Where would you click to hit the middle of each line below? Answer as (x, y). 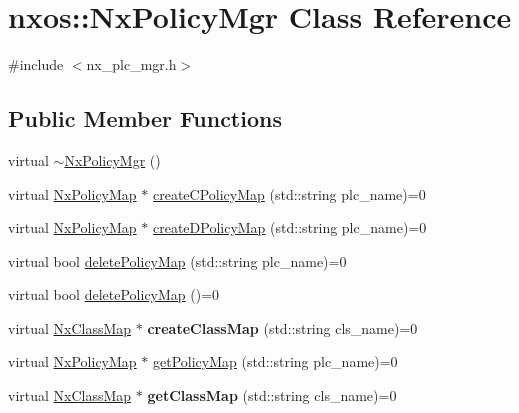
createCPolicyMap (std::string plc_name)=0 (289, 193)
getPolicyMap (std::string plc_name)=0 (275, 361)
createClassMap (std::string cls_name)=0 (282, 327)
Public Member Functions (145, 118)
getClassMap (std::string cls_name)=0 (272, 395)
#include (36, 64)
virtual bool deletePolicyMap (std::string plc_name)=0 (177, 260)
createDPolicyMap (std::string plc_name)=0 (289, 227)
